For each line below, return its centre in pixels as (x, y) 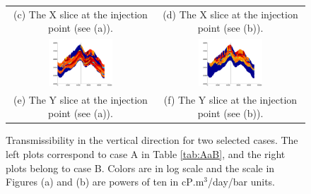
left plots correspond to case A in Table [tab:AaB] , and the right (146, 153)
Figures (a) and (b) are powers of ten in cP (99, 182)
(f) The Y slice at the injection (230, 99)
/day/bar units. (241, 182)
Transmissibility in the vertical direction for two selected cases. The (152, 140)
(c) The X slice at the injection (81, 14)
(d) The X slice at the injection (230, 14)
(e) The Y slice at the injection (81, 99)
